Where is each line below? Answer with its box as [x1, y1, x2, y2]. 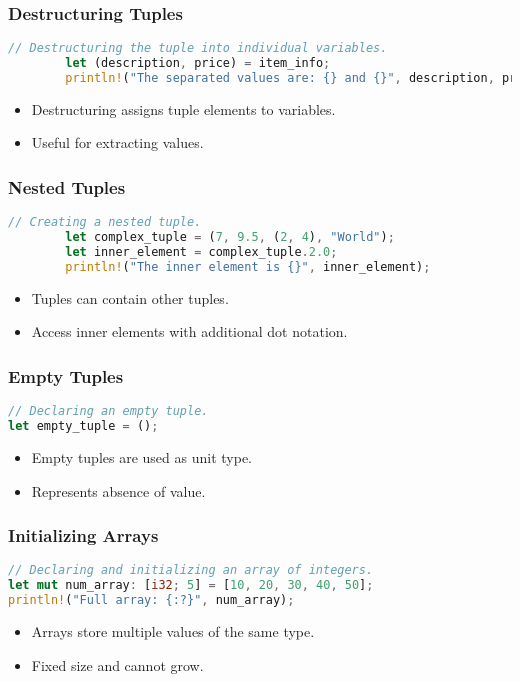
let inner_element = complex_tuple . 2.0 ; [65, 245, 338, 259]
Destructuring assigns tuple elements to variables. [31, 98, 336, 119]
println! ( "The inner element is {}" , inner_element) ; [65, 259, 431, 274]
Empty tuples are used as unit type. [31, 446, 252, 467]
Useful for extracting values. [31, 132, 204, 153]
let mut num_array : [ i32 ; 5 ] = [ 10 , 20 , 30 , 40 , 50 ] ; [8, 578, 374, 593]
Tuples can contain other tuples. [31, 287, 229, 308]
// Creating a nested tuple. [8, 215, 202, 230]
